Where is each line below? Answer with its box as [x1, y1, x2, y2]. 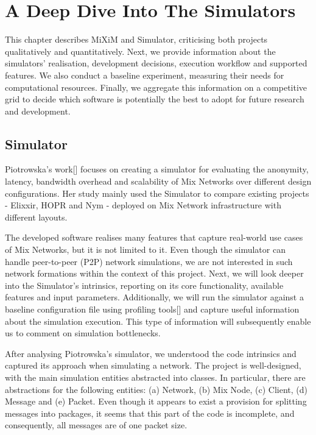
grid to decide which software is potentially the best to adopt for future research [5, 93, 304, 105]
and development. [5, 104, 71, 117]
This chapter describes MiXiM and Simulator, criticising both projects [5, 33, 268, 46]
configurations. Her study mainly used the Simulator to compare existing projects [5, 186, 309, 199]
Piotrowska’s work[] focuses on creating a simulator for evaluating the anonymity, [5, 163, 309, 175]
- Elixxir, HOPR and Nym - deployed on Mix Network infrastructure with [5, 199, 281, 211]
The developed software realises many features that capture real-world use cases [5, 231, 303, 244]
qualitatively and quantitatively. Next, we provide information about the [5, 44, 276, 57]
